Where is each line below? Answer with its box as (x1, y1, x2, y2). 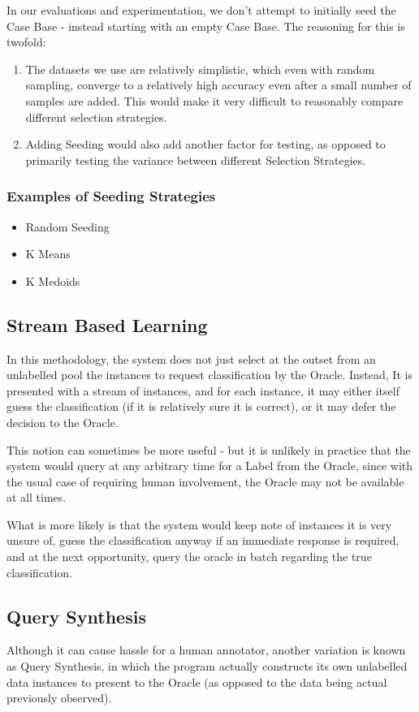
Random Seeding (25, 218, 110, 235)
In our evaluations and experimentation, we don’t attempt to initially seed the (6, 2, 396, 18)
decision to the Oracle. (6, 413, 119, 430)
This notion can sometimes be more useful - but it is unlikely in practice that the (6, 441, 411, 458)
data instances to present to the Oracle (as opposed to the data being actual (6, 673, 387, 690)
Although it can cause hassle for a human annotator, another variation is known (6, 641, 406, 658)
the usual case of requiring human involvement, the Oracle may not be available (6, 473, 404, 490)
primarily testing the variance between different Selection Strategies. (25, 151, 366, 168)
